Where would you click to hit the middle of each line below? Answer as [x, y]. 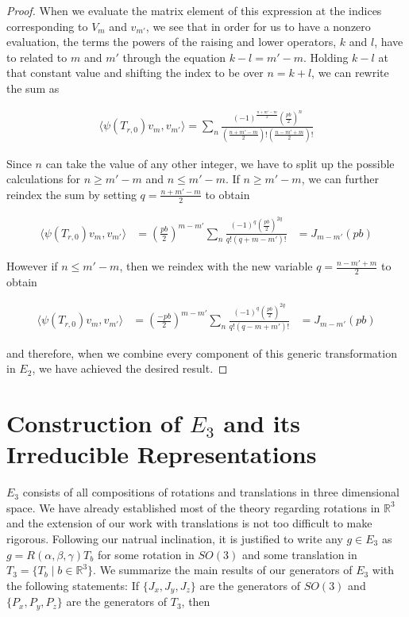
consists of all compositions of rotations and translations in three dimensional [211, 492]
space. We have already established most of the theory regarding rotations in [193, 507]
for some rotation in [146, 554]
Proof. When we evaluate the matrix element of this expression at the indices [194, 10]
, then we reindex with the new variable [216, 266]
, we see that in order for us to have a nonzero [258, 26]
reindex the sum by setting [71, 194]
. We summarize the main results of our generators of [223, 570]
